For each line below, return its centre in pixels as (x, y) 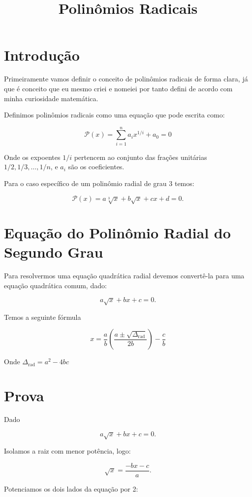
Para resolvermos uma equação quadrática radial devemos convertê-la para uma (124, 276)
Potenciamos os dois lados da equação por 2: (71, 488)
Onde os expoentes (32, 157)
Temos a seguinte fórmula (43, 317)
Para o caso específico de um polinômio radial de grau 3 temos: (99, 183)
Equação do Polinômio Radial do (117, 233)
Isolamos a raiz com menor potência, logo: (67, 451)
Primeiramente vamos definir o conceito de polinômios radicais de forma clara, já (126, 79)
